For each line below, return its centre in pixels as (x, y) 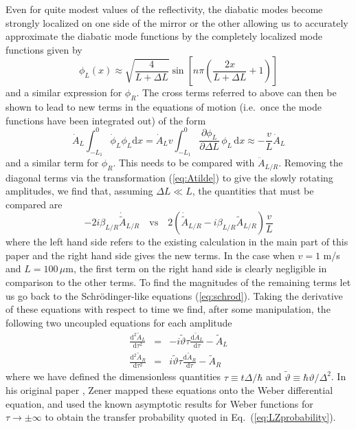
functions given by (44, 49)
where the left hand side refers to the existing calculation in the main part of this (177, 242)
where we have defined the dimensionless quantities (113, 376)
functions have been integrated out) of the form (106, 120)
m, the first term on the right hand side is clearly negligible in (196, 268)
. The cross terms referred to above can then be (236, 92)
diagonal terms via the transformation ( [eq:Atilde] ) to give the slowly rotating (169, 177)
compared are (34, 204)
